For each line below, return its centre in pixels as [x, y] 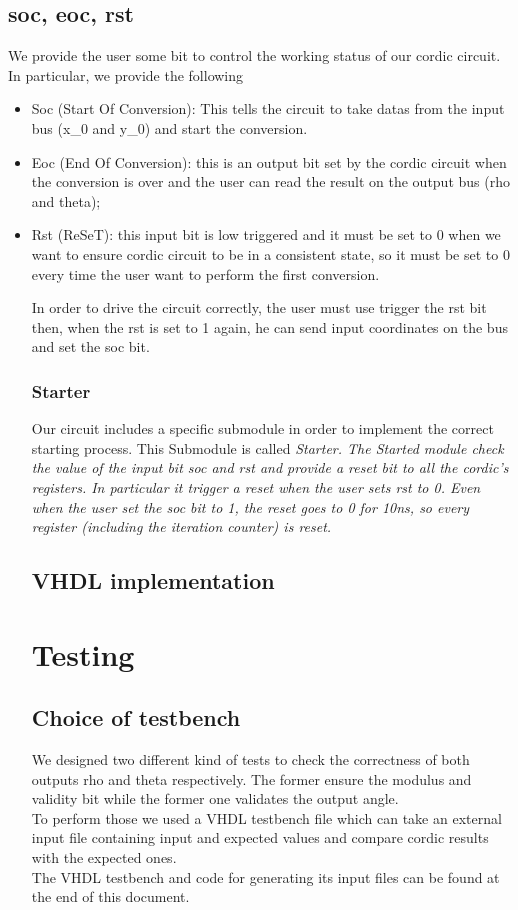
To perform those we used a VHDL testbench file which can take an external [266, 817]
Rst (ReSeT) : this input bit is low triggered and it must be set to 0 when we [266, 234]
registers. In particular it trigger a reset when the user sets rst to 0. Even [256, 486]
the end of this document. [110, 896]
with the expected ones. [104, 857]
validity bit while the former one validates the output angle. [215, 798]
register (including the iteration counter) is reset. [181, 526]
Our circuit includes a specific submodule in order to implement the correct [262, 428]
